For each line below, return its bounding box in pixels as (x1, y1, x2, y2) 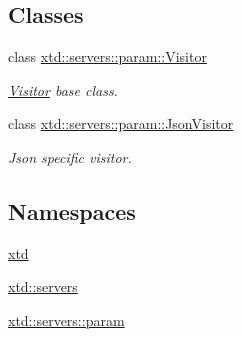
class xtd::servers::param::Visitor (8, 46, 207, 67)
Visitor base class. (8, 79, 118, 100)
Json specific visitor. (8, 146, 132, 167)
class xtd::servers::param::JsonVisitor (8, 113, 234, 134)
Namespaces (8, 195, 136, 226)
